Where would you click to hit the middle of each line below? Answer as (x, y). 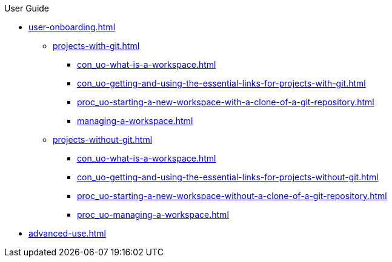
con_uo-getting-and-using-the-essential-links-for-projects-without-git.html (228, 177)
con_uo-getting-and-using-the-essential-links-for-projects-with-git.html (221, 83)
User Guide (27, 8)
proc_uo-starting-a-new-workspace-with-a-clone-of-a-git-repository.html (226, 102)
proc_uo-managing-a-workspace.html (153, 215)
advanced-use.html (67, 233)
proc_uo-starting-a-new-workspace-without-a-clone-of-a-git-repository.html (232, 196)
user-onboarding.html (72, 27)
